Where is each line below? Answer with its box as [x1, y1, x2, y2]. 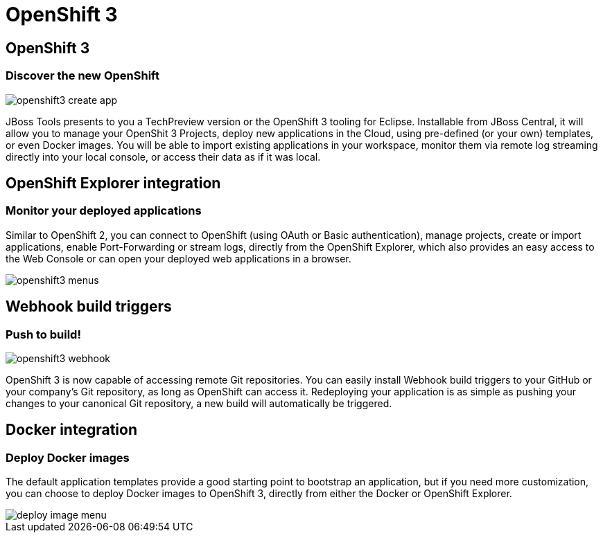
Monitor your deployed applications [6, 204, 202, 218]
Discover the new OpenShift [6, 69, 159, 83]
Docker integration [6, 421, 137, 439]
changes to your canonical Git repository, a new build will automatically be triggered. [6, 397, 392, 409]
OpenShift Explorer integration [6, 174, 221, 192]
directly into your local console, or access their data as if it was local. [6, 150, 321, 163]
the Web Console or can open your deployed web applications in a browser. [6, 252, 351, 264]
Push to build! [6, 327, 81, 341]
